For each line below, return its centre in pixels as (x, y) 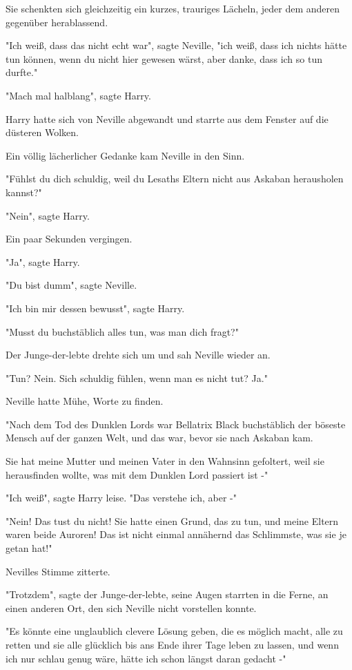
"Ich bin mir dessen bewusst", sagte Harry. (95, 308)
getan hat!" (29, 548)
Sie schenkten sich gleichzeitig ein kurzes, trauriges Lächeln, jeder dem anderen (173, 8)
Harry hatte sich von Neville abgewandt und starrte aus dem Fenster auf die (167, 118)
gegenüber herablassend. (57, 22)
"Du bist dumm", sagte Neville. (71, 285)
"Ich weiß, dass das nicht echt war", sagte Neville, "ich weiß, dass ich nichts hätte (176, 45)
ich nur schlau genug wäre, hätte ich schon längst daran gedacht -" (146, 658)
